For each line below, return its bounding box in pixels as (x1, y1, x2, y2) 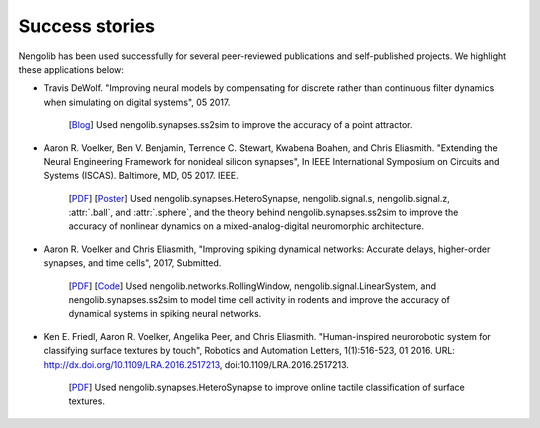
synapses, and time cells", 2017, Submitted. (43, 257, 222, 269)
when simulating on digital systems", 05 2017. (43, 96, 231, 108)
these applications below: (18, 63, 125, 75)
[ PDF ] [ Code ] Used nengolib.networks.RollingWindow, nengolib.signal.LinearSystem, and (68, 280, 437, 292)
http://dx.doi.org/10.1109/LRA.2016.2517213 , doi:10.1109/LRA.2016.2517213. (43, 358, 350, 370)
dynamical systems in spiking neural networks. (68, 308, 262, 320)
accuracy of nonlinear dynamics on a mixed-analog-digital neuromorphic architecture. (68, 220, 425, 232)
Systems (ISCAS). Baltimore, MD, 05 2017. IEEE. (43, 170, 239, 182)
